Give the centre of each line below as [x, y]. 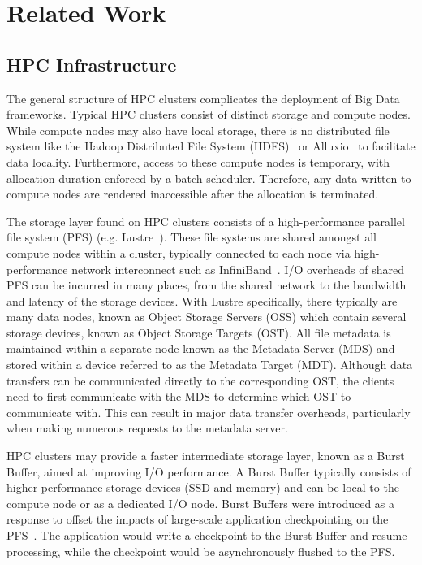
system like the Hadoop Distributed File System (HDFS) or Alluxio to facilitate [211, 146]
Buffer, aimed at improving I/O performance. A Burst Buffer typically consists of [209, 471]
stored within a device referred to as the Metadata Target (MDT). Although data [210, 365]
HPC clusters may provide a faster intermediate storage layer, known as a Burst [206, 456]
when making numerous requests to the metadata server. [147, 428]
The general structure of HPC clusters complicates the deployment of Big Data [203, 98]
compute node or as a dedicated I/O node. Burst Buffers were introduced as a [201, 503]
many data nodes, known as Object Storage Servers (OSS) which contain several [207, 317]
